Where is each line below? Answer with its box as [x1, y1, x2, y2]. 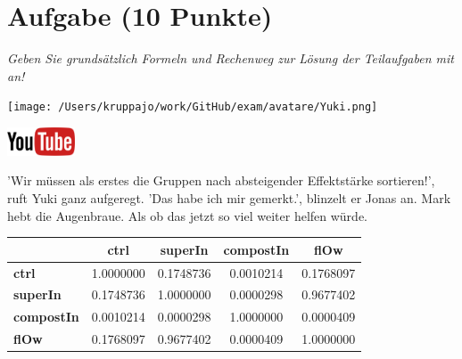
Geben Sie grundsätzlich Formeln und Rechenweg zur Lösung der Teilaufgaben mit [7, 49, 454, 68]
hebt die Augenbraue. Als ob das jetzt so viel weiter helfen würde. [7, 206, 367, 224]
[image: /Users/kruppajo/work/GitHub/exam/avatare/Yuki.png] [7, 101, 378, 114]
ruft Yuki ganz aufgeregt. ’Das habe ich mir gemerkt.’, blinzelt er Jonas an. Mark [7, 188, 451, 207]
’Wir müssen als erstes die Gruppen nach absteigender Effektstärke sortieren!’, [7, 171, 435, 190]
